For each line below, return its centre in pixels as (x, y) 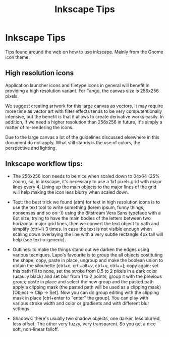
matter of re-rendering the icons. (39, 127)
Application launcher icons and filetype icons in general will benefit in (77, 85)
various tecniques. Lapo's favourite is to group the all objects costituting (88, 255)
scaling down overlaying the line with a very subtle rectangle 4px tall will (88, 234)
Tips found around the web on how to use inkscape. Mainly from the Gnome (84, 52)
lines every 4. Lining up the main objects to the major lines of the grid (84, 187)
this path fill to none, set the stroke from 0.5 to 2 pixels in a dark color (85, 271)
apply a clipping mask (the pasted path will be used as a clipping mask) (87, 287)
